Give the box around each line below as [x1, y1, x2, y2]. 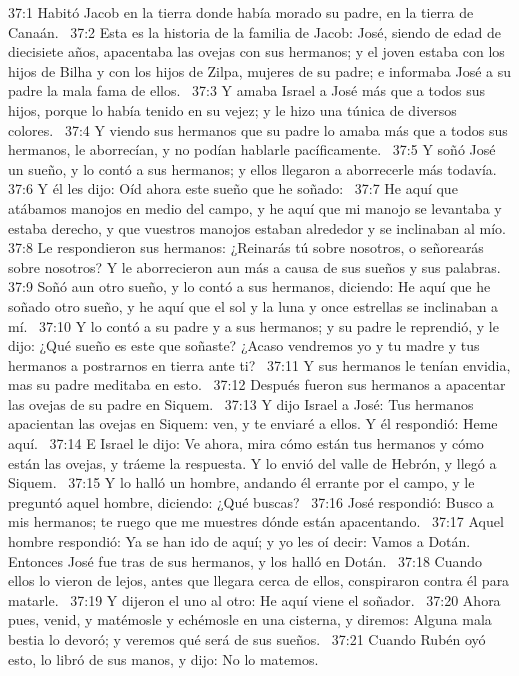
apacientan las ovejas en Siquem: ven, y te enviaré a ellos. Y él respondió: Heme [8, 413, 498, 434]
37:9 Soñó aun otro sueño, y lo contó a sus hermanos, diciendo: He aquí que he [8, 276, 491, 297]
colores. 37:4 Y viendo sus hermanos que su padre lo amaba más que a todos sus [8, 119, 508, 140]
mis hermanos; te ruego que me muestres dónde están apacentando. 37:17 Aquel [8, 511, 504, 532]
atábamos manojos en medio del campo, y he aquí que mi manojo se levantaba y [8, 197, 502, 218]
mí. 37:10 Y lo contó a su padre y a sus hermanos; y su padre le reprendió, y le [8, 315, 499, 336]
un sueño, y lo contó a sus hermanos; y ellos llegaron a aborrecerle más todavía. [8, 158, 497, 179]
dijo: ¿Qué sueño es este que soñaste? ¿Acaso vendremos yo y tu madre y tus [8, 335, 480, 356]
